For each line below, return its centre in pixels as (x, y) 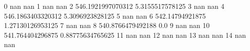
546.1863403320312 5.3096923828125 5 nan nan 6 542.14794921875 (105, 15)
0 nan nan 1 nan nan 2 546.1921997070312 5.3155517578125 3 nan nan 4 (114, 6)
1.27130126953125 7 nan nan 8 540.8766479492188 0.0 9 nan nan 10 (107, 25)
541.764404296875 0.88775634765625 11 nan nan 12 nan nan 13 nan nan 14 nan (125, 35)
